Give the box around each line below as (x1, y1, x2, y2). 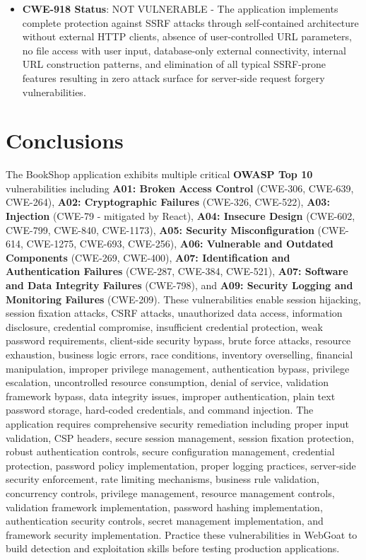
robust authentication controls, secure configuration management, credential (6, 444, 335, 459)
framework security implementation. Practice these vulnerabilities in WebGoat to (6, 527, 358, 542)
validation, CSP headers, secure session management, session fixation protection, (6, 430, 354, 445)
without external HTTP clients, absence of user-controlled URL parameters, (22, 29, 352, 44)
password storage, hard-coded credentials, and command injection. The (6, 402, 314, 417)
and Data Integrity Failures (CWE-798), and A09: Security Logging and (6, 278, 353, 293)
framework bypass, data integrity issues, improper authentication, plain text (6, 388, 336, 403)
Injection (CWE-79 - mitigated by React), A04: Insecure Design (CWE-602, (6, 209, 355, 223)
